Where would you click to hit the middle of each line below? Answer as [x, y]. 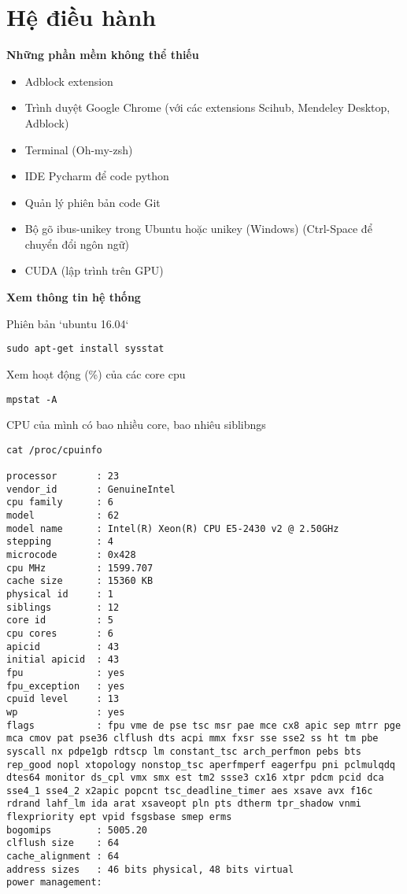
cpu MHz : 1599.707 [80, 568]
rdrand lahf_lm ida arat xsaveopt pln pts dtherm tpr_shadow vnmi [184, 804]
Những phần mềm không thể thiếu [103, 55]
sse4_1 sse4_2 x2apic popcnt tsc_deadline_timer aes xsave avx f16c [190, 791]
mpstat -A [32, 399]
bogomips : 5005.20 [77, 830]
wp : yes [66, 712]
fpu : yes [66, 672]
